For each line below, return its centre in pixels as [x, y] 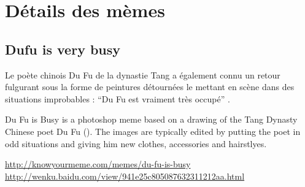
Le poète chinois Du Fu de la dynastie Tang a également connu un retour [143, 74]
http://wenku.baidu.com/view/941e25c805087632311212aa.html [125, 176]
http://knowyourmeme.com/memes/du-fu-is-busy [98, 164]
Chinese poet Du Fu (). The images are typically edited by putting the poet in [153, 131]
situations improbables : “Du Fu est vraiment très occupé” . [118, 98]
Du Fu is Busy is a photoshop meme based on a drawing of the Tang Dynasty [151, 119]
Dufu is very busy [63, 49]
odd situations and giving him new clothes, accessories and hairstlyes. [136, 143]
